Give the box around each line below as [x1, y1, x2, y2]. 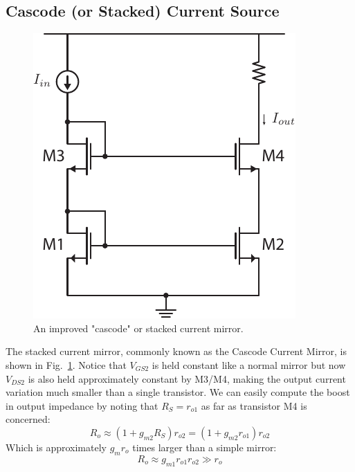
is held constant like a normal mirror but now [152, 357, 346, 372]
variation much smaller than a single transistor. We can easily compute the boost [6, 385, 350, 399]
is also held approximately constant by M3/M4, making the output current [28, 371, 346, 385]
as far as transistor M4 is [201, 398, 307, 412]
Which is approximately [6, 439, 107, 454]
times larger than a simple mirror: [132, 439, 277, 454]
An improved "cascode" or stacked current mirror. [33, 320, 244, 335]
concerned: [6, 412, 51, 426]
